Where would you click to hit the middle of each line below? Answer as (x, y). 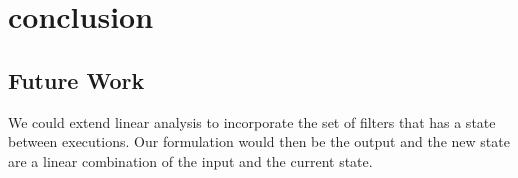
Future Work (76, 79)
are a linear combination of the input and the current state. (190, 160)
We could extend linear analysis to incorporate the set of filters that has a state (252, 121)
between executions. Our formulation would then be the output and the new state (259, 141)
